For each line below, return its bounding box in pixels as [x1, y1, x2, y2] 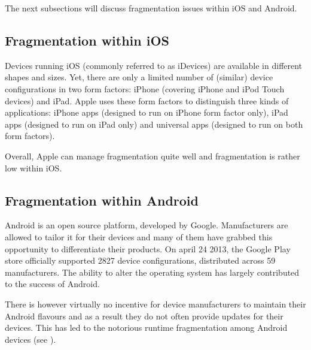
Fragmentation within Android [5, 191, 199, 209]
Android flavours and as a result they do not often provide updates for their [5, 309, 283, 322]
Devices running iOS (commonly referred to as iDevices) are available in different [5, 59, 303, 71]
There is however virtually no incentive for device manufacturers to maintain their [5, 297, 306, 310]
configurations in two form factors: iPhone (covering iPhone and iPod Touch [5, 82, 285, 95]
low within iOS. [5, 161, 62, 174]
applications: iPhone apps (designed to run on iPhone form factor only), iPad [5, 106, 288, 119]
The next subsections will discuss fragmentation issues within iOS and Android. [5, 2, 297, 14]
